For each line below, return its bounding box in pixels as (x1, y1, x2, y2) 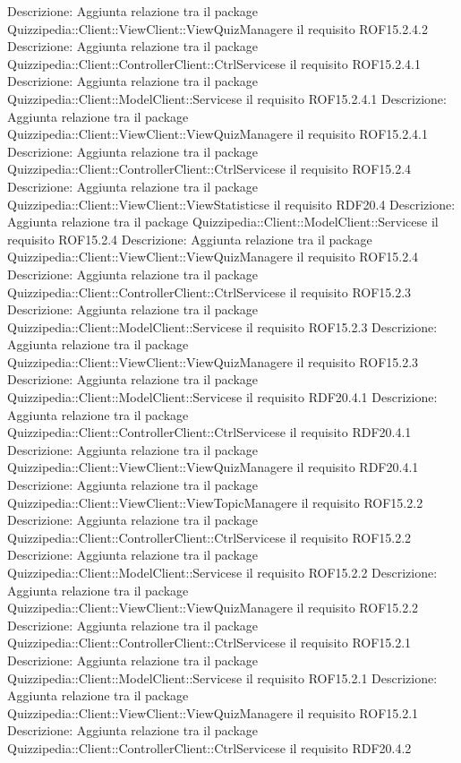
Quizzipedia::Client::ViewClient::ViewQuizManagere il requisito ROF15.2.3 (7, 352, 419, 371)
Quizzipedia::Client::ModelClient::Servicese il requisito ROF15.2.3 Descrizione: (7, 317, 438, 336)
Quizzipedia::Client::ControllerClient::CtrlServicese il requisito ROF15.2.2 (7, 527, 412, 546)
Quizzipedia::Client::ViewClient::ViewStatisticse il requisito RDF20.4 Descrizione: (7, 194, 456, 213)
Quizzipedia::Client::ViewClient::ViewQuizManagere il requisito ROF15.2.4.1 (7, 124, 428, 143)
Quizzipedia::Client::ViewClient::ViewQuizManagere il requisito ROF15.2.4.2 (7, 19, 428, 38)
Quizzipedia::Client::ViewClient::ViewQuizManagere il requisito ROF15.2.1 (7, 703, 419, 722)
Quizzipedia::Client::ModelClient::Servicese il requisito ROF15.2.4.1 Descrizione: (7, 89, 447, 107)
